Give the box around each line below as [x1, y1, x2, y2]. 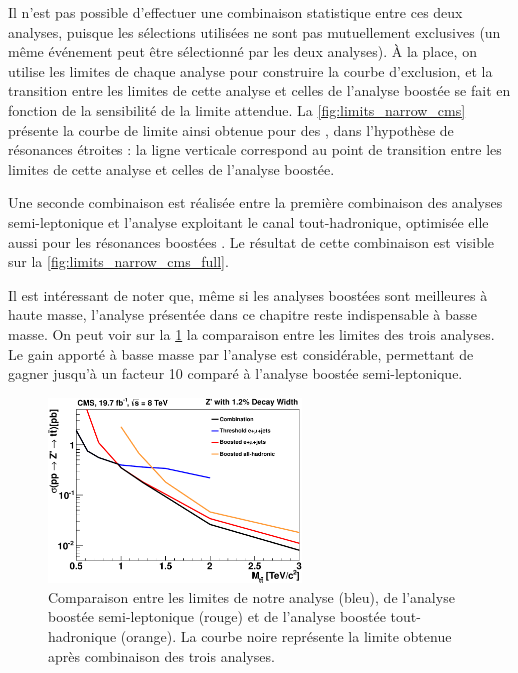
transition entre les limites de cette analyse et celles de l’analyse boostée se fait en [8, 80, 511, 101]
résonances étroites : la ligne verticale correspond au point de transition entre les [8, 139, 502, 160]
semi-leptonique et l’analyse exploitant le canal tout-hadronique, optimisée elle [8, 211, 489, 232]
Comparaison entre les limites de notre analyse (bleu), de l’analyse [48, 586, 455, 607]
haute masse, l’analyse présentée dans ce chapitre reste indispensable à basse [8, 304, 478, 325]
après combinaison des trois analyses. [48, 645, 275, 666]
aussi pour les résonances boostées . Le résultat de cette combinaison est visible [8, 231, 495, 252]
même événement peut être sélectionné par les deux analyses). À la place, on [8, 41, 477, 62]
